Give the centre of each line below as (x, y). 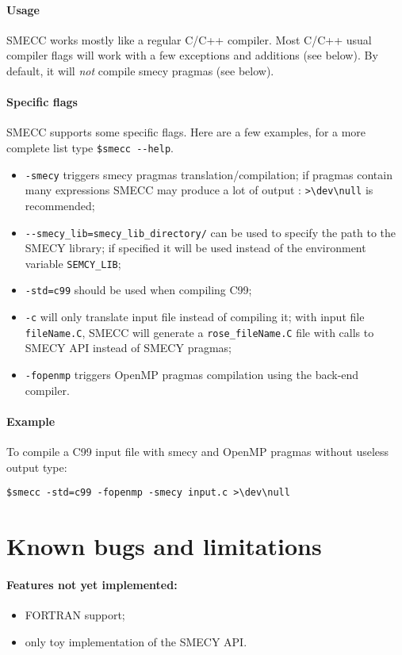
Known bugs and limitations (164, 546)
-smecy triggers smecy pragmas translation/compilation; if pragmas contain (209, 174)
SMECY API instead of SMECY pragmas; (128, 348)
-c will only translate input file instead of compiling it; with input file (195, 317)
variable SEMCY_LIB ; (73, 263)
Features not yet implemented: (92, 584)
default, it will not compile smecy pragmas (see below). (140, 70)
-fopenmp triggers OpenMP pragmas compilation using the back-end (192, 374)
